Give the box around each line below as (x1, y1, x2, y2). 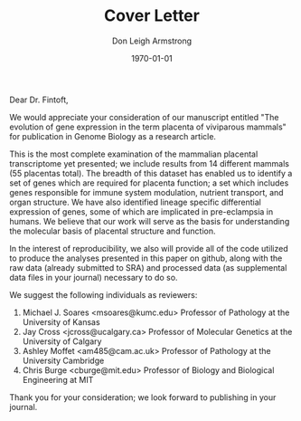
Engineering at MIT (22, 374, 94, 385)
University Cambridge (22, 355, 105, 366)
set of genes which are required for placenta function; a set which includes (9, 177, 289, 188)
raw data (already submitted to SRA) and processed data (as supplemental (9, 262, 287, 273)
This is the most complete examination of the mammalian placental (9, 148, 259, 159)
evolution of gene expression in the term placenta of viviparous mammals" (9, 121, 287, 132)
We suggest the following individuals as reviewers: (9, 289, 198, 300)
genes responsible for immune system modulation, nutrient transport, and (9, 187, 284, 197)
